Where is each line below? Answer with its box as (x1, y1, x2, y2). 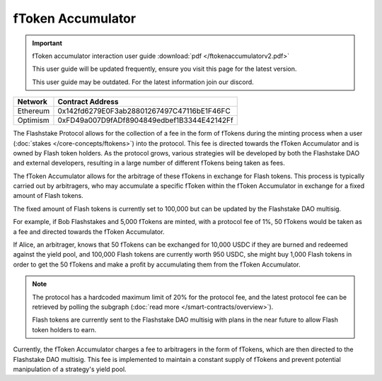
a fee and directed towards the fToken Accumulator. (13, 227, 165, 236)
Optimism (17, 115, 50, 125)
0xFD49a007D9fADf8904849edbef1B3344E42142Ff (57, 115, 233, 125)
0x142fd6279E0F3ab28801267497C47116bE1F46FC (57, 106, 231, 116)
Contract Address (57, 97, 119, 107)
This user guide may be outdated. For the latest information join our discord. (32, 78, 254, 86)
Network (17, 97, 47, 107)
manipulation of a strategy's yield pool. (13, 365, 127, 373)
